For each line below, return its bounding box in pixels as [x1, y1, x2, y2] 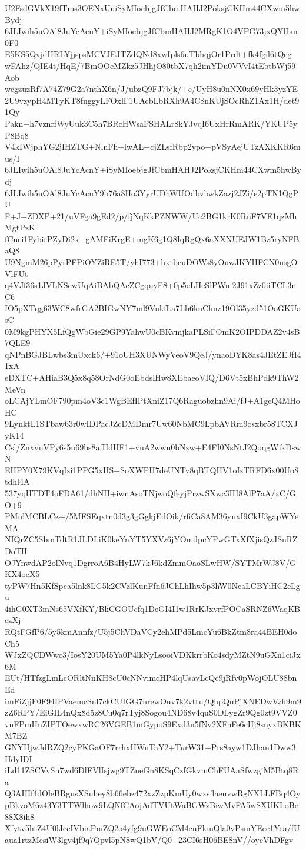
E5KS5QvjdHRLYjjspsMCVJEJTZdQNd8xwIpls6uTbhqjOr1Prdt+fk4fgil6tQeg [5, 48, 292, 60]
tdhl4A [5, 475, 30, 487]
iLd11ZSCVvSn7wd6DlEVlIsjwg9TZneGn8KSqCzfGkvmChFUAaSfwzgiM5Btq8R [5, 764, 299, 776]
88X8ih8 [5, 810, 35, 822]
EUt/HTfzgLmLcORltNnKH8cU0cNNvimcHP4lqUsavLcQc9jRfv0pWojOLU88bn [5, 671, 297, 684]
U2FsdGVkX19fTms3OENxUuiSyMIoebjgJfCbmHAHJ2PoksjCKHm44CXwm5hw [5, 2, 300, 14]
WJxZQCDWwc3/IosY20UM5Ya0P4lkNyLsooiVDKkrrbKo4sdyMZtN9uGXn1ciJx [5, 648, 301, 661]
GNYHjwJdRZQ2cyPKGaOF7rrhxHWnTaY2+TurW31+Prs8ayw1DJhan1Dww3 [5, 741, 296, 753]
